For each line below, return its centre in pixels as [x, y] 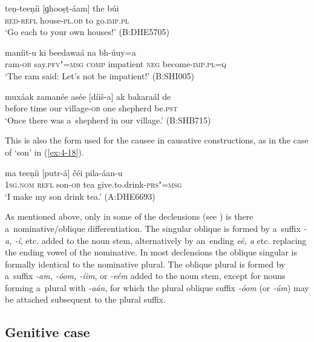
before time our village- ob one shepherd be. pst [91, 108]
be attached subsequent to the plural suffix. [85, 299]
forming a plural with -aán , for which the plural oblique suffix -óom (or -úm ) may [157, 287]
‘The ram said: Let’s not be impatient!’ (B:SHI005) [100, 75]
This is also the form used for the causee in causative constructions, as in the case [157, 140]
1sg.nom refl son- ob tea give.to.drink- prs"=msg [93, 184]
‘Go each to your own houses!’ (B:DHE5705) [87, 32]
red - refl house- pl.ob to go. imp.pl [67, 20]
